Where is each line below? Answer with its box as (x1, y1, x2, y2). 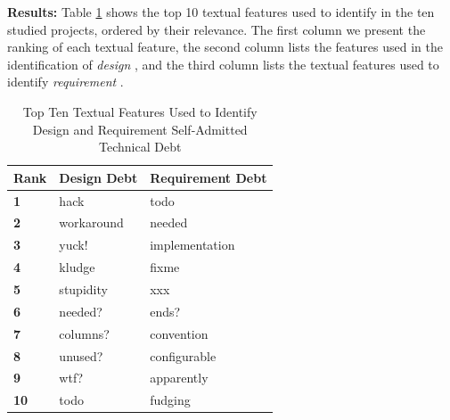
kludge (59, 258, 95, 276)
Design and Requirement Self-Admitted (32, 119, 248, 138)
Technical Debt (99, 137, 182, 156)
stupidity (59, 279, 108, 298)
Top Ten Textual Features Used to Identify (22, 102, 258, 120)
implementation (150, 235, 235, 254)
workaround (59, 213, 124, 232)
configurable (150, 346, 217, 365)
